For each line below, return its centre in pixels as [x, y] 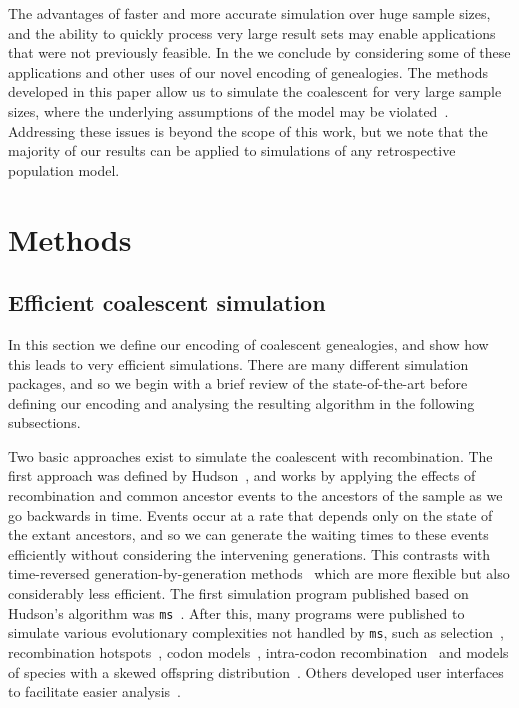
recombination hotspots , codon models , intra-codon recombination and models [258, 651]
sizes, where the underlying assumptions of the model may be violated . [228, 110]
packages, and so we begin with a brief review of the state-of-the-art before [238, 383]
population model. [64, 169]
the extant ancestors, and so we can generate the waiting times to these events [248, 534]
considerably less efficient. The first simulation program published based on [238, 593]
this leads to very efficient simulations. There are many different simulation [238, 363]
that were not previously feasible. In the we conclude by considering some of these [259, 52]
